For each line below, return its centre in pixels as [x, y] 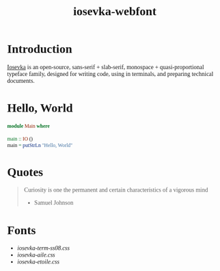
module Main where [28, 126]
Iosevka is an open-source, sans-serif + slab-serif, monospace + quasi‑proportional [106, 67]
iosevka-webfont [115, 11]
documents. [21, 80]
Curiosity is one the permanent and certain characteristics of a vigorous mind [116, 190]
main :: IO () [20, 139]
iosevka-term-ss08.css [43, 248]
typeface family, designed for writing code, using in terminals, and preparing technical [110, 74]
